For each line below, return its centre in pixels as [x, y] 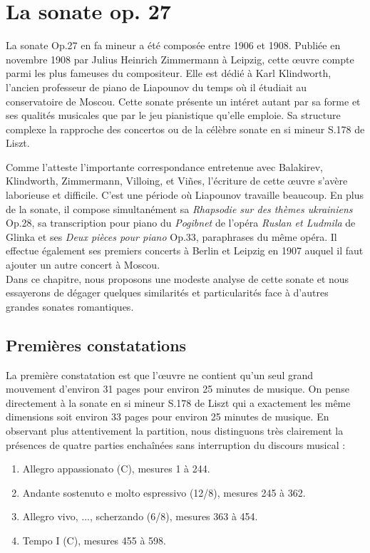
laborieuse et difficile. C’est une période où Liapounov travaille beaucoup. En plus [185, 195]
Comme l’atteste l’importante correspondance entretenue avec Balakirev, [165, 166]
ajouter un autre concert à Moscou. [83, 265]
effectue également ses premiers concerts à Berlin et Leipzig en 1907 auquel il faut [185, 250]
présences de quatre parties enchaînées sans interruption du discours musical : [176, 444]
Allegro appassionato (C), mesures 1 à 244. [116, 469]
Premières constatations [96, 345]
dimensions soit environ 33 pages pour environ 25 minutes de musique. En [168, 417]
